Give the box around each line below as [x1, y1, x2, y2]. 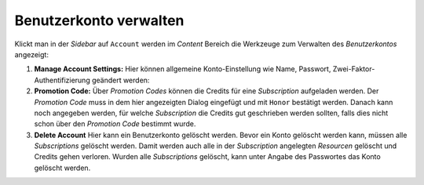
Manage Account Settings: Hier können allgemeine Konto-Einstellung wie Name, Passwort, [34, 64, 331, 74]
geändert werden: [91, 75, 150, 85]
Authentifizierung [34, 75, 90, 85]
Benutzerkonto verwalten [14, 12, 185, 29]
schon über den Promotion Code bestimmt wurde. [34, 119, 196, 129]
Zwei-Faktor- [332, 64, 375, 74]
